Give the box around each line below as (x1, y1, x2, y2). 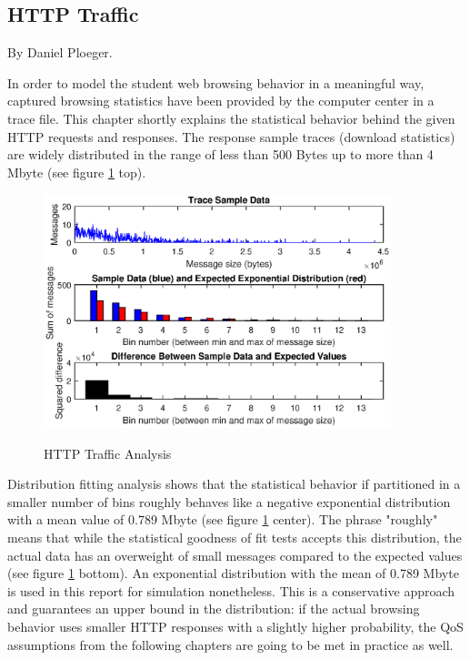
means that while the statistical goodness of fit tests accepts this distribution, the (7, 528, 462, 547)
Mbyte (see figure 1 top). (7, 162, 146, 181)
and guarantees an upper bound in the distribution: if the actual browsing (7, 599, 420, 618)
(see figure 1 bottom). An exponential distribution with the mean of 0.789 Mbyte (7, 564, 459, 583)
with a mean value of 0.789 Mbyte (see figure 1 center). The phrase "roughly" (7, 510, 438, 529)
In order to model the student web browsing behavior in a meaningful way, (7, 73, 425, 92)
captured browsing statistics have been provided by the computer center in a (7, 91, 435, 110)
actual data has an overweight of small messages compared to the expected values (7, 545, 463, 564)
